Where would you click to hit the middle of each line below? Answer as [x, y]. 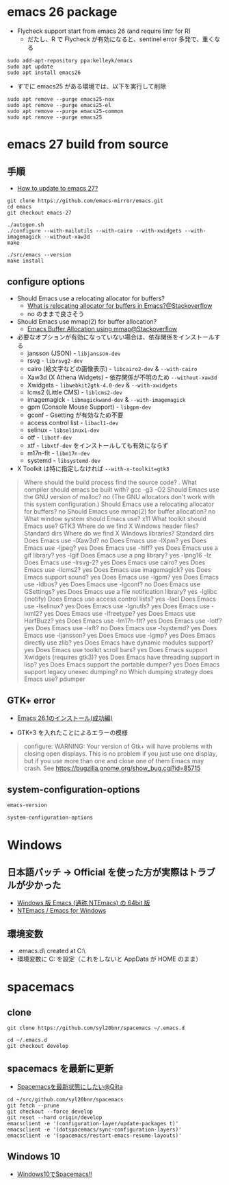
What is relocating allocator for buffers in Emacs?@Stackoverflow [120, 305]
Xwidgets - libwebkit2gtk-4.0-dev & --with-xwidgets [102, 385]
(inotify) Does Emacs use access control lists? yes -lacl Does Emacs [120, 599]
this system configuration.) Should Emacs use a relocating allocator [119, 504]
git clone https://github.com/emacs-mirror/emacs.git [85, 201]
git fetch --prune [33, 1105]
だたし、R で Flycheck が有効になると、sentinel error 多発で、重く [121, 39]
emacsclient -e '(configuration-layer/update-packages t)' [93, 1123]
